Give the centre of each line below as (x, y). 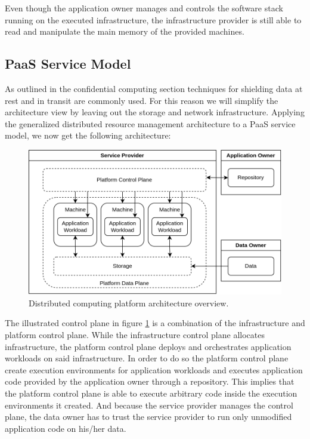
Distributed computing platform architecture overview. (129, 303)
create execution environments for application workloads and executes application (154, 369)
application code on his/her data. (66, 428)
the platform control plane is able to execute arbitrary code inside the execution (151, 393)
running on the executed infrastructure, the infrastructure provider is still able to (153, 19)
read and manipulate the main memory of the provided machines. (125, 31)
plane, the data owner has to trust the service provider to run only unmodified (148, 417)
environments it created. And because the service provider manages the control (149, 405)
